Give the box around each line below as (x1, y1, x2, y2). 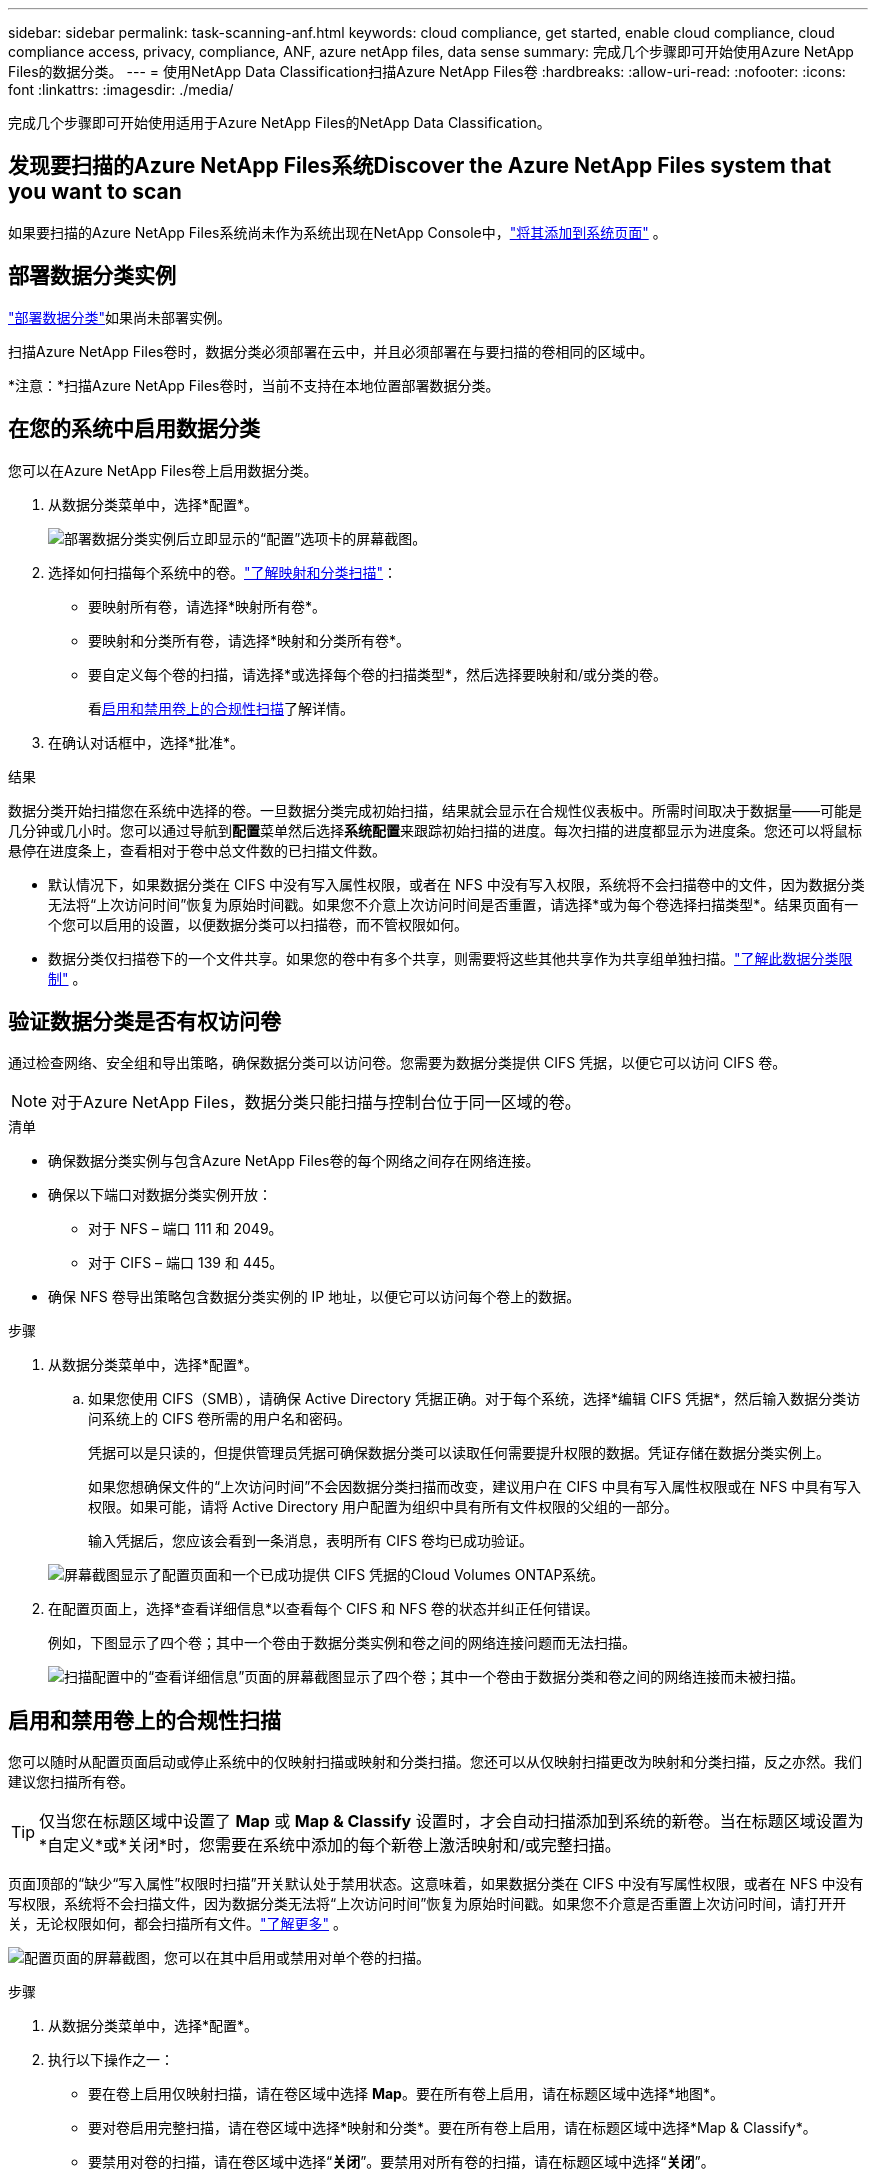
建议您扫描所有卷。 (8, 1773, 134, 1791)
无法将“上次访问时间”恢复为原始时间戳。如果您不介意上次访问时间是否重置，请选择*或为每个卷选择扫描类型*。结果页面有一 (48, 895, 859, 913)
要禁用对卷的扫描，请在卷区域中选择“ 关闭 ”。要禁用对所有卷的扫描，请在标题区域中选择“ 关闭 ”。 (88, 2153, 715, 2171)
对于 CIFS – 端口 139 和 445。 (88, 1254, 284, 1272)
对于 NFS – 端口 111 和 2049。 (88, 1220, 283, 1238)
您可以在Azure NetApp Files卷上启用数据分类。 (8, 461, 318, 479)
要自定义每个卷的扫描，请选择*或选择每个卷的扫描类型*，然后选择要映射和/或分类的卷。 (88, 665, 668, 683)
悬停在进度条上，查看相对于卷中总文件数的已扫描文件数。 (8, 841, 386, 859)
